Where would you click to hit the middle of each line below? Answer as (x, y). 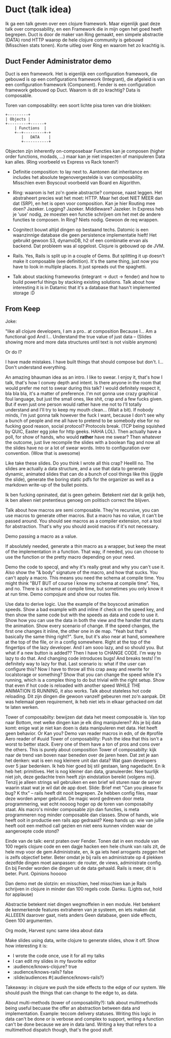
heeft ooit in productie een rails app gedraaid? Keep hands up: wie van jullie (85, 820)
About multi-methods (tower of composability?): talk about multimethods (81, 1002)
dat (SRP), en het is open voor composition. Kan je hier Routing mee (84, 203)
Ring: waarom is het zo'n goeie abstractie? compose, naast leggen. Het (87, 192)
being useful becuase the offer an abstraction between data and (73, 1008)
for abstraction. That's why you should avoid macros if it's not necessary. (82, 526)
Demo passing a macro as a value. (41, 536)
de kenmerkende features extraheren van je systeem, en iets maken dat (81, 909)
